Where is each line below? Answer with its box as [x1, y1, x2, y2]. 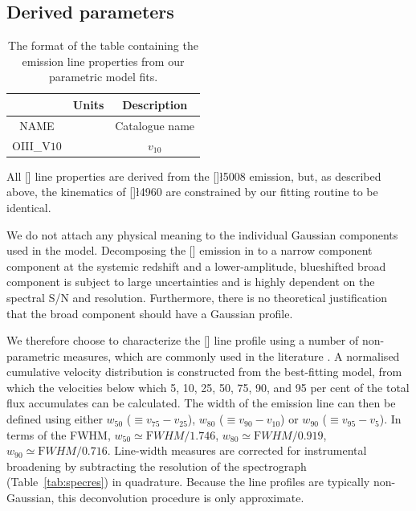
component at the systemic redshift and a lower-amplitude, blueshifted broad [6, 257, 386, 274]
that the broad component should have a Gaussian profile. [6, 305, 293, 321]
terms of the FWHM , [6, 426, 111, 443]
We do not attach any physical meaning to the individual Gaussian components [6, 226, 398, 243]
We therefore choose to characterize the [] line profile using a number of [6, 332, 359, 349]
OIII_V [12, 137, 51, 153]
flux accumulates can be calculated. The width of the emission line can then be [6, 394, 396, 411]
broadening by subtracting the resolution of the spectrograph [6, 457, 307, 474]
